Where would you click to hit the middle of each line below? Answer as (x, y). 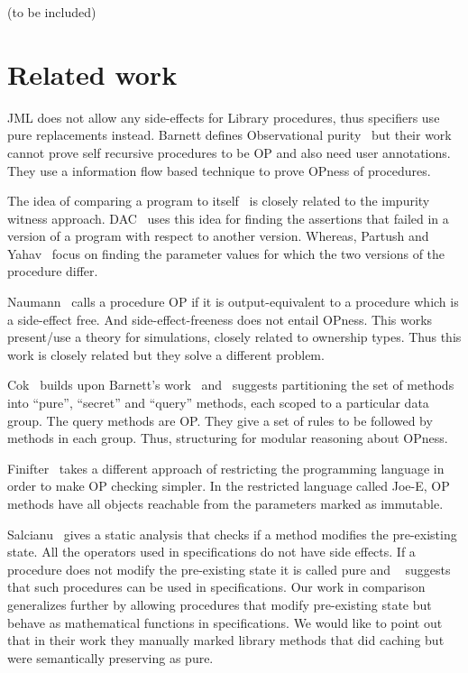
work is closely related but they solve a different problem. (166, 354)
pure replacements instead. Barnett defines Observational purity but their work (229, 135)
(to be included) (52, 12)
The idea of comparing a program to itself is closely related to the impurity (219, 201)
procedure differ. (53, 271)
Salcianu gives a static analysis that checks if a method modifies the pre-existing (232, 534)
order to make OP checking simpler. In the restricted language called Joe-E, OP (229, 486)
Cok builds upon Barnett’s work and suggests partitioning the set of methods (231, 385)
